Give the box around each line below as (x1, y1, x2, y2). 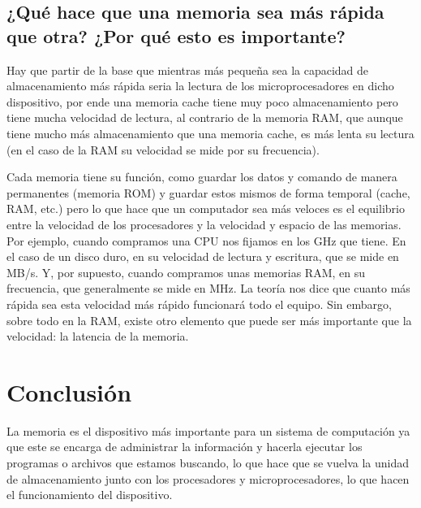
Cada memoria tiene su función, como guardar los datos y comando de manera (6, 168, 397, 185)
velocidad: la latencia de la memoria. (6, 328, 189, 345)
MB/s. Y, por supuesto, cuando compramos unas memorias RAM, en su (6, 263, 366, 280)
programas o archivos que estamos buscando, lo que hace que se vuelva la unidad (6, 454, 409, 471)
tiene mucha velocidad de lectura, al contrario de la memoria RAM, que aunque (6, 109, 403, 126)
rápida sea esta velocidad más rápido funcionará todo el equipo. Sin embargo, (6, 295, 392, 312)
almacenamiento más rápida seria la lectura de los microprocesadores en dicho (6, 77, 394, 94)
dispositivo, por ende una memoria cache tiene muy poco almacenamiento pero (6, 93, 398, 110)
